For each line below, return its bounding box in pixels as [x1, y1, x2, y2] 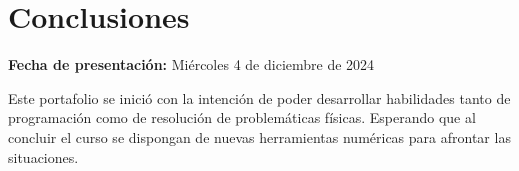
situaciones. [8, 146, 79, 167]
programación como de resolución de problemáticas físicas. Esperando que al [8, 107, 476, 128]
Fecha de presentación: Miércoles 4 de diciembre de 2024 [8, 54, 375, 75]
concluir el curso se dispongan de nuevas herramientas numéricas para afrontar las [8, 126, 511, 147]
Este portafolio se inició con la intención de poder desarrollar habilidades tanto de [8, 87, 511, 108]
